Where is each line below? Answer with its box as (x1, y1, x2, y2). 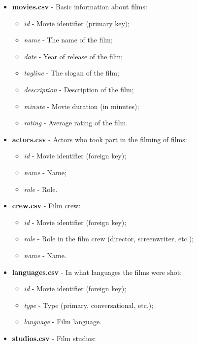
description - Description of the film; (24, 84, 134, 94)
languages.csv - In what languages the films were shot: (12, 267, 182, 277)
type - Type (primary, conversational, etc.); (24, 300, 154, 310)
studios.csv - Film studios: (12, 333, 96, 343)
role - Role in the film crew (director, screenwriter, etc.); (24, 233, 194, 244)
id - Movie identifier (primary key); (24, 18, 130, 28)
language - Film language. (24, 316, 102, 327)
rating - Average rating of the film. (24, 117, 128, 128)
